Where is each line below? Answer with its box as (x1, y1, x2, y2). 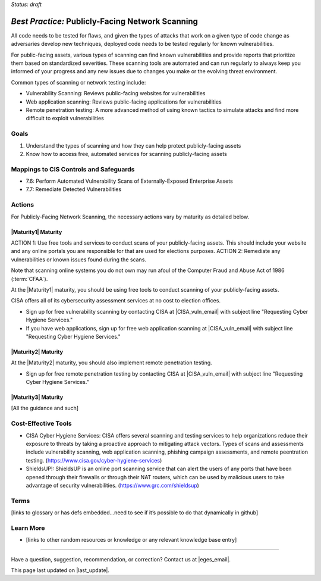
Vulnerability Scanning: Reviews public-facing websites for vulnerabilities (26, 90, 206, 97)
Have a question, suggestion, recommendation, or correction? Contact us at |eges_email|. (11, 555, 231, 563)
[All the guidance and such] (11, 405, 79, 412)
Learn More (11, 524, 45, 532)
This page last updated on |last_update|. (11, 567, 110, 574)
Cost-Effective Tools (11, 420, 72, 428)
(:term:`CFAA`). (11, 275, 48, 282)
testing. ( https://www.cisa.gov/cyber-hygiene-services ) (26, 457, 162, 464)
